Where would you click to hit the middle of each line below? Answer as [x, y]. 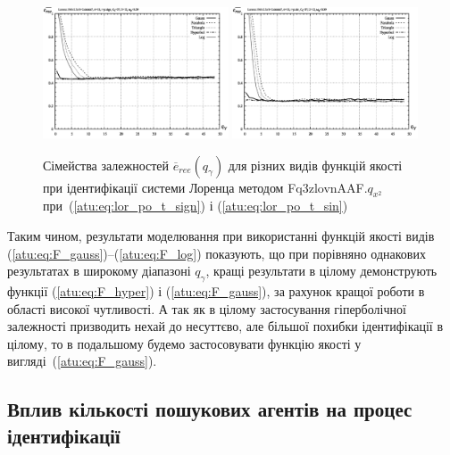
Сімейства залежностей [106, 165]
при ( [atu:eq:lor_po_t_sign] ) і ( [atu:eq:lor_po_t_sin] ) [196, 206]
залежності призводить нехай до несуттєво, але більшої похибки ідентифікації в [225, 326]
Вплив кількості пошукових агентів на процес [210, 409]
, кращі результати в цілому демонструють [321, 271]
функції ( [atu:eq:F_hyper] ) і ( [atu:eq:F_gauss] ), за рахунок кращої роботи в [216, 290]
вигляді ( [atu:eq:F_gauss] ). [82, 361]
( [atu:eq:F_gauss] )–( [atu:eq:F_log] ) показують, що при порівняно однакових [217, 253]
